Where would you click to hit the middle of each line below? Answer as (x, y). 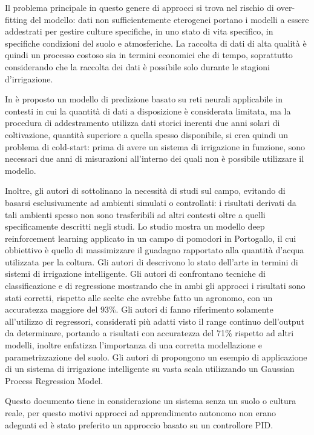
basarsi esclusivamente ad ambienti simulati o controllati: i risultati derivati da (151, 202)
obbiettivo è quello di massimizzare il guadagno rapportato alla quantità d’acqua (155, 250)
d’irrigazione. (29, 78)
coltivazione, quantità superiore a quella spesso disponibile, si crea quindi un (147, 134)
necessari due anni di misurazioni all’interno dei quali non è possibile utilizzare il (155, 158)
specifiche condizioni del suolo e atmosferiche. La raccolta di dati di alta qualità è (156, 43)
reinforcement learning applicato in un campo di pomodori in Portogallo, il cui (151, 238)
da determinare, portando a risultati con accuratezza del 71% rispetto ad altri (149, 333)
